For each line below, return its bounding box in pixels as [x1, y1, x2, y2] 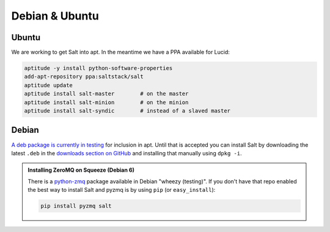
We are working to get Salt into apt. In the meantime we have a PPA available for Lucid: [11, 49, 230, 56]
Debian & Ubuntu [11, 9, 99, 23]
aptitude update [24, 82, 73, 88]
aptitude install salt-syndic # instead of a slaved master [24, 107, 231, 114]
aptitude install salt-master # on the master [24, 90, 189, 97]
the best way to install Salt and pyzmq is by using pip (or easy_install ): [28, 186, 216, 194]
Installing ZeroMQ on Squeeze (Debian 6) [28, 166, 134, 174]
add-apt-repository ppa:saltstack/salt [24, 73, 144, 80]
